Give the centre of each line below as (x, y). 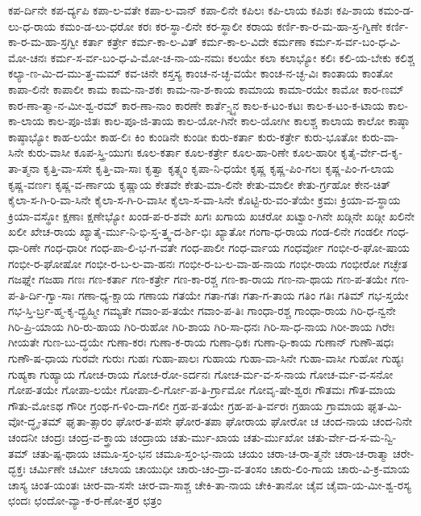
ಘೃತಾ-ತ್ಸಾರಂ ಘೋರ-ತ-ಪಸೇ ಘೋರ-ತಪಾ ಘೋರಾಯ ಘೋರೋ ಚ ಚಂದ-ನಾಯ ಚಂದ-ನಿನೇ (239, 421)
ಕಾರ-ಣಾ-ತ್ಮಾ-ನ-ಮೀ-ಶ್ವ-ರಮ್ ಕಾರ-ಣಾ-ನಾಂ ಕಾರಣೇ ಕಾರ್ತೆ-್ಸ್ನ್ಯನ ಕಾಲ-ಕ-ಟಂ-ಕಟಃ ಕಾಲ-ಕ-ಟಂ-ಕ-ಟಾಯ (196, 105)
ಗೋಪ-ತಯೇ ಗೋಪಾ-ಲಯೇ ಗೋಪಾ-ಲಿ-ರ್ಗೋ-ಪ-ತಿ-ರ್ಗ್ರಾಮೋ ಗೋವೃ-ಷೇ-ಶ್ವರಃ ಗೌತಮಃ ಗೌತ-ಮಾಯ (202, 390)
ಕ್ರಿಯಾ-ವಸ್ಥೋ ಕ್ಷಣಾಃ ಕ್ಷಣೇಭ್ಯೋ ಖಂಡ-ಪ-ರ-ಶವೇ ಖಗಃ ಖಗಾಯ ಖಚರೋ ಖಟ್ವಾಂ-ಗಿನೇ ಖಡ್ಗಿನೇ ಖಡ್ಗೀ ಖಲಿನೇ (211, 215)
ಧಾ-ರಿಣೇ (25, 247)
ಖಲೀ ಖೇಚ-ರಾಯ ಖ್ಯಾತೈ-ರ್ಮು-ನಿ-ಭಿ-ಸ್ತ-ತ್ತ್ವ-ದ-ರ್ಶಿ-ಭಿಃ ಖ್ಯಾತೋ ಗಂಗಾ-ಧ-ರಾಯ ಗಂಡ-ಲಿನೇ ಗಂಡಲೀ (196, 231)
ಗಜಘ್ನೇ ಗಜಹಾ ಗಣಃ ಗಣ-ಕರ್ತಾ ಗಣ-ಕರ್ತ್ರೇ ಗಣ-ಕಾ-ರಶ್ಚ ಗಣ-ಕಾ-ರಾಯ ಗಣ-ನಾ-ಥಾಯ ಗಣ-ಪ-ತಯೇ (198, 279)
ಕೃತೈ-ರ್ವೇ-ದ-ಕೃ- (372, 152)
